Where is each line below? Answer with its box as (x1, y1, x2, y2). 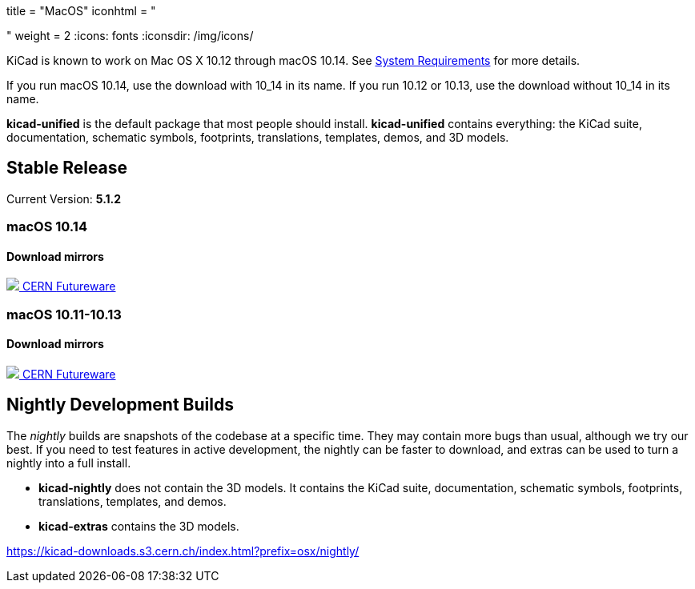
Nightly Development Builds (6, 395, 234, 415)
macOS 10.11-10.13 (6, 306, 122, 323)
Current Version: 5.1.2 (6, 191, 122, 206)
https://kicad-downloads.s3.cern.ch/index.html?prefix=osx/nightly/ (6, 543, 360, 558)
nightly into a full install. (6, 455, 131, 470)
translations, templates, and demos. (38, 494, 227, 508)
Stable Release (6, 158, 128, 178)
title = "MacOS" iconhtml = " (6, 4, 156, 18)
